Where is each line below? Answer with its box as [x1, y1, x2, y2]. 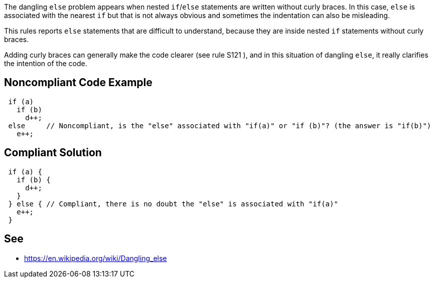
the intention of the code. [4, 59, 87, 68]
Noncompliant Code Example [4, 76, 153, 89]
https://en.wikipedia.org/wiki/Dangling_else [24, 253, 167, 262]
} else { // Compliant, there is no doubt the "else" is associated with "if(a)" [8, 199, 338, 208]
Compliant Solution [4, 146, 102, 159]
